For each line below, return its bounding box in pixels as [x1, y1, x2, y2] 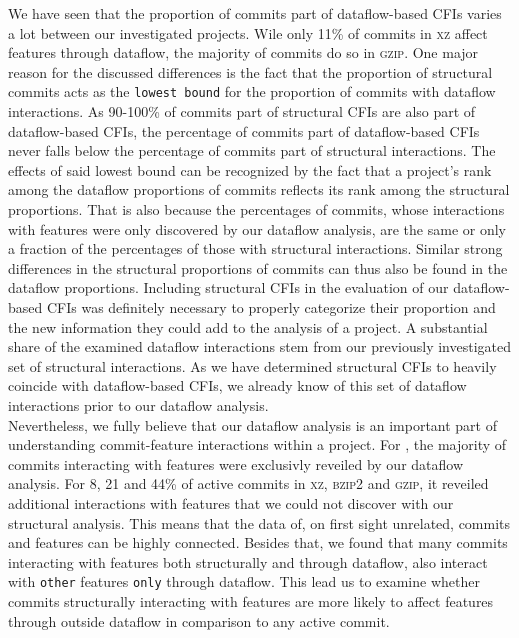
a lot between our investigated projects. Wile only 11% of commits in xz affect [8, 22, 488, 43]
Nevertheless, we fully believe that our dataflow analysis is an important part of [8, 414, 497, 435]
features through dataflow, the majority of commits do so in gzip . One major [8, 42, 479, 63]
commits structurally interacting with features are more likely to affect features [8, 590, 494, 611]
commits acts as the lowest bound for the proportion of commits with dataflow [8, 81, 496, 102]
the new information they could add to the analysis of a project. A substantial [8, 316, 488, 337]
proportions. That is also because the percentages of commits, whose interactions [8, 199, 505, 219]
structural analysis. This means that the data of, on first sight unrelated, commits [8, 512, 511, 533]
